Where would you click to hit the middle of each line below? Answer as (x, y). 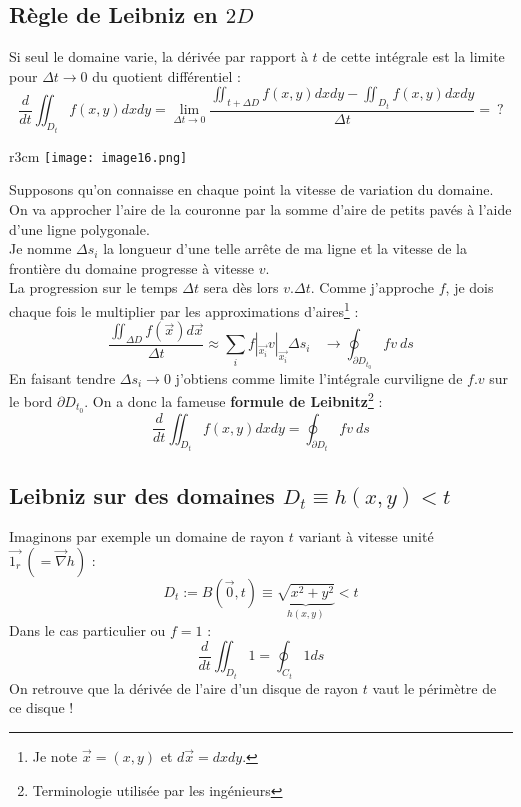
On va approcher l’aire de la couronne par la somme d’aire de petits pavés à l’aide (260, 208)
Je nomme (40, 248)
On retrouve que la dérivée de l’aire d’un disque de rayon (184, 687)
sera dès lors (241, 287)
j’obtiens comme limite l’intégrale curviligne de (319, 377)
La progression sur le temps (93, 287)
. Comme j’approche (372, 287)
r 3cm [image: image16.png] (98, 155)
